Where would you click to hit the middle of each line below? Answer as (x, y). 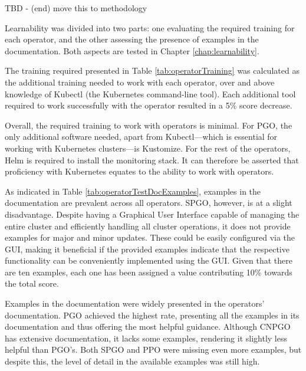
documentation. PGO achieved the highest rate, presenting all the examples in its (152, 315)
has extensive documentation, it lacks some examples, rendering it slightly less (146, 338)
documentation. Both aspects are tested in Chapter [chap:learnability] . (132, 50)
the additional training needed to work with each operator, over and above (140, 82)
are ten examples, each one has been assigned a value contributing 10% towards (149, 272)
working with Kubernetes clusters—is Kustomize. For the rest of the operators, (148, 148)
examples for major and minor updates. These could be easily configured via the (150, 237)
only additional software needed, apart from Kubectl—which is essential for (141, 137)
